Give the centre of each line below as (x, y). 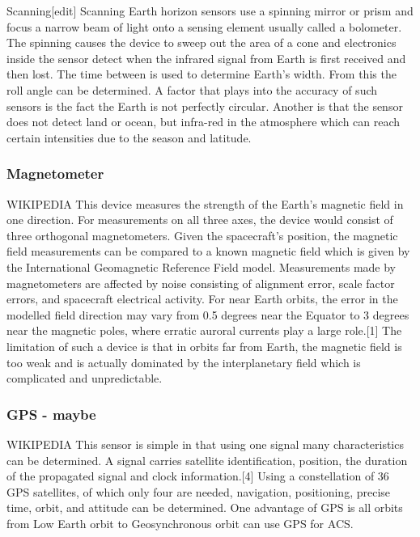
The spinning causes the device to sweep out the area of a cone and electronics (202, 42)
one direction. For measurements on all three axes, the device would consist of (200, 220)
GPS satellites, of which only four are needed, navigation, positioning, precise (199, 491)
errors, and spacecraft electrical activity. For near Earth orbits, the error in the (202, 299)
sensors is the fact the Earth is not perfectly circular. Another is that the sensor (205, 106)
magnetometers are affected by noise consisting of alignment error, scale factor (201, 283)
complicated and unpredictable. (85, 378)
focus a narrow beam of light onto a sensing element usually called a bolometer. (204, 26)
